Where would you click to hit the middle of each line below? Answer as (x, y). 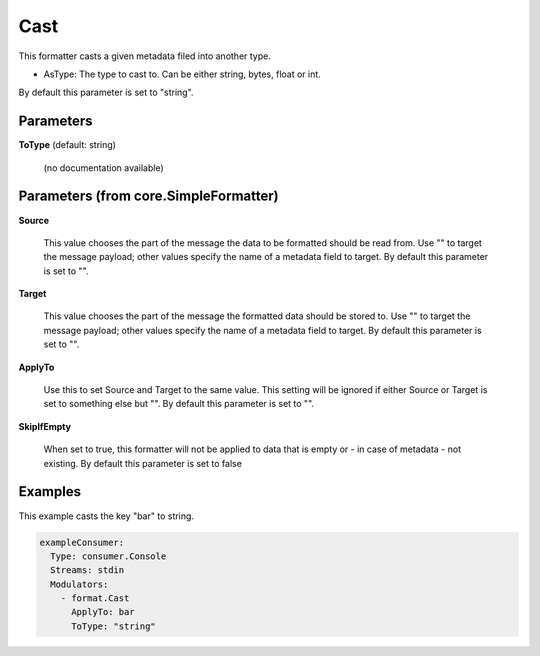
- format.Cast (95, 598)
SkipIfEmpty (45, 426)
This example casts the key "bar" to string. (106, 516)
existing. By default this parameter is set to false (142, 463)
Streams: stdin (87, 570)
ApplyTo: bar (103, 612)
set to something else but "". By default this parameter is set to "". (179, 404)
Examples (50, 491)
